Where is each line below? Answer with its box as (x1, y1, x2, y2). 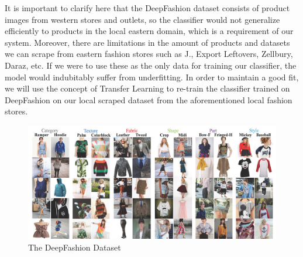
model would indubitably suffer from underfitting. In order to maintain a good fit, (5, 70, 299, 83)
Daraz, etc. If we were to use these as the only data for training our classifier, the (5, 59, 297, 71)
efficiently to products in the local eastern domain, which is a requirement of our (5, 25, 294, 37)
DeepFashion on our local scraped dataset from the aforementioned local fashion (5, 93, 292, 106)
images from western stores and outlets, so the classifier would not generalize (5, 13, 280, 25)
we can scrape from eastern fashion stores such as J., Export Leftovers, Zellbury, (5, 48, 293, 60)
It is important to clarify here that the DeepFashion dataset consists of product (5, 2, 290, 13)
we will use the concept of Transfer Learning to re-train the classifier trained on (5, 82, 290, 94)
